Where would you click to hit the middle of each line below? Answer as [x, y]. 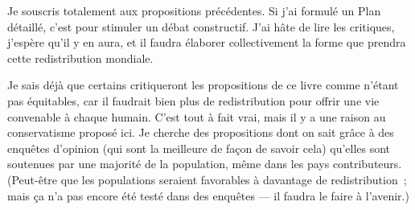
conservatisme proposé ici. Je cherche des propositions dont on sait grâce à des [201, 132]
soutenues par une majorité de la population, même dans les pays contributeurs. [205, 164]
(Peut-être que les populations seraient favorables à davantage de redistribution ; [207, 179]
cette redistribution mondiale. [80, 58]
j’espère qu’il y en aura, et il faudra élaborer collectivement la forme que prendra [207, 42]
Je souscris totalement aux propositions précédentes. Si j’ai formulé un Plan [194, 10]
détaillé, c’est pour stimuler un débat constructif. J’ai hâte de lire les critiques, [201, 26]
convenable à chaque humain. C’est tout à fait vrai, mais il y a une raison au [197, 116]
